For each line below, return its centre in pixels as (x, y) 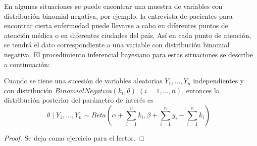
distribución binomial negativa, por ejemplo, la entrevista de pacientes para (118, 16)
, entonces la (201, 90)
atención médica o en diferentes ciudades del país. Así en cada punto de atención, (128, 35)
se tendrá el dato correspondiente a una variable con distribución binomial (117, 45)
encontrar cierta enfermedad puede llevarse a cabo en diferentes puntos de (116, 25)
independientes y (218, 81)
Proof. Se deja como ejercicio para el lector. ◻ (75, 137)
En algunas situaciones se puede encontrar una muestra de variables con (113, 6)
